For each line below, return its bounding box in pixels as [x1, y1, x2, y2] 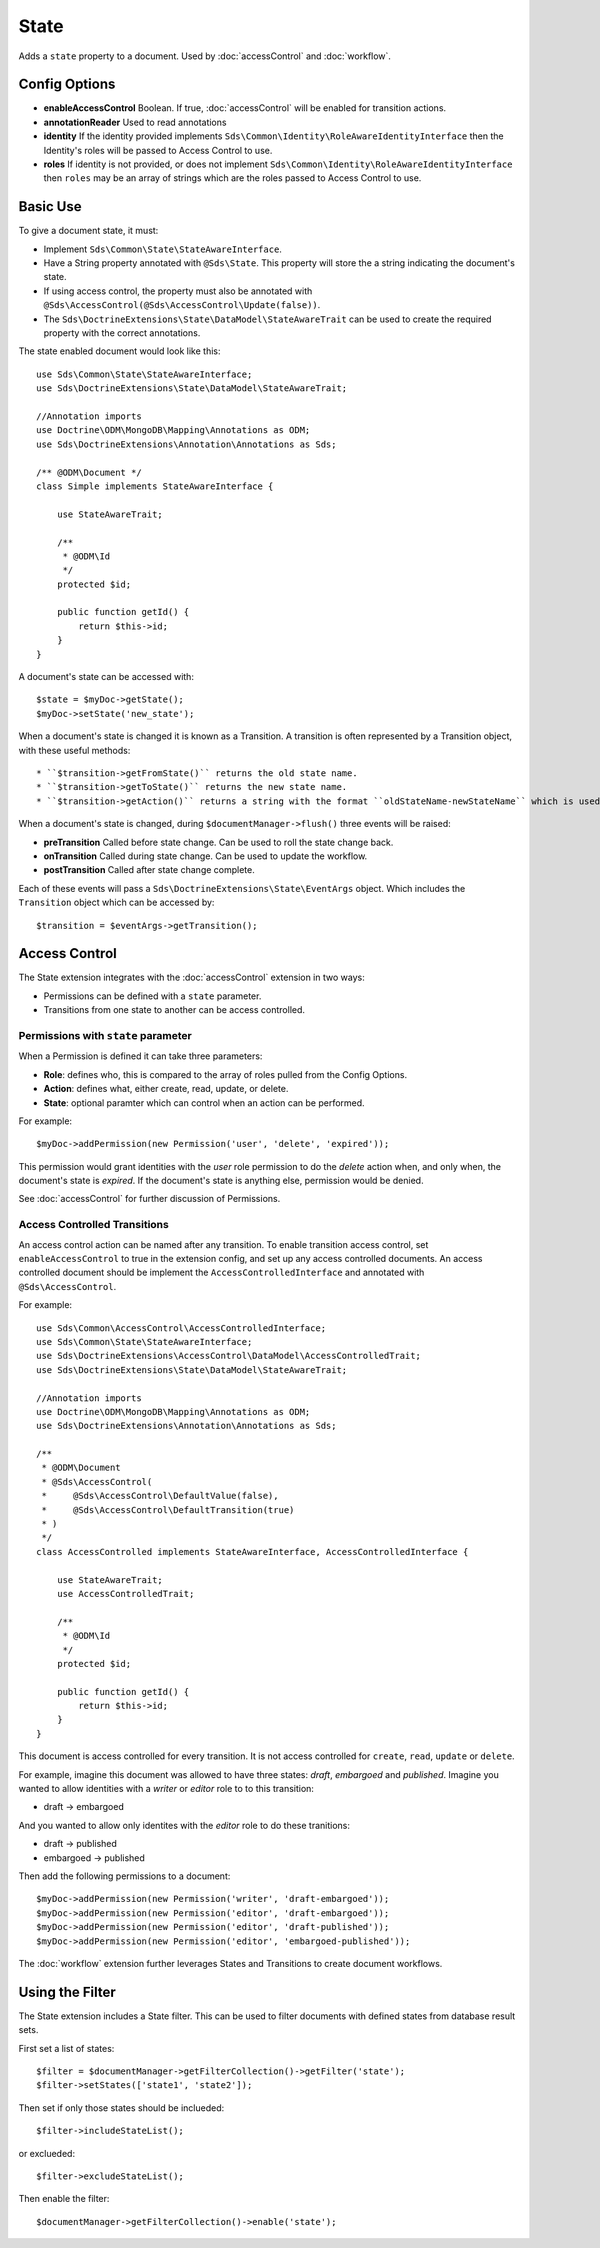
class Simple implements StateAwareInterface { [36, 480, 274, 492]
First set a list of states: [18, 2042, 115, 2054]
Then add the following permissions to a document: [18, 1870, 231, 1882]
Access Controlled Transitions [18, 1218, 169, 1232]
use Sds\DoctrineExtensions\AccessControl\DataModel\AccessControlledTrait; [36, 1350, 422, 1362]
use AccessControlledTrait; [56, 1588, 195, 1599]
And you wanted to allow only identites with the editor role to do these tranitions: [18, 1819, 350, 1831]
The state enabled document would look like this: [18, 345, 221, 357]
